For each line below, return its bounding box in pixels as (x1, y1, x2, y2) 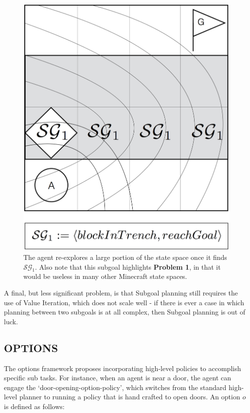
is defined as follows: (4, 401, 65, 411)
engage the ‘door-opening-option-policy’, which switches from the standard (4, 382, 227, 392)
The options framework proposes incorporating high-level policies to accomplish (4, 363, 241, 373)
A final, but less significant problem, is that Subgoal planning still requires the (4, 288, 238, 298)
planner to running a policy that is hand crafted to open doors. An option (19, 392, 240, 402)
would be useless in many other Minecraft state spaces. (23, 271, 187, 281)
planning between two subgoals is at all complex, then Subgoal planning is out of (4, 307, 246, 317)
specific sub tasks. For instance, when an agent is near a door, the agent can (4, 373, 232, 383)
